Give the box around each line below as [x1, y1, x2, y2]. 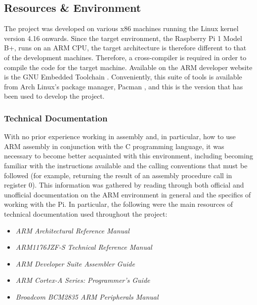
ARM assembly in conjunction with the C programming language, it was [4, 141, 224, 151]
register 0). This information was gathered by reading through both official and [4, 180, 244, 190]
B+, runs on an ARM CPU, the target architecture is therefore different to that [4, 42, 247, 53]
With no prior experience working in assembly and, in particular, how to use [4, 131, 236, 142]
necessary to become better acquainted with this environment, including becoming [4, 151, 253, 161]
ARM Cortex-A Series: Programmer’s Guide [15, 275, 150, 285]
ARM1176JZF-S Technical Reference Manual [15, 242, 152, 252]
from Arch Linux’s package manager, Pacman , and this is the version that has [4, 81, 243, 91]
